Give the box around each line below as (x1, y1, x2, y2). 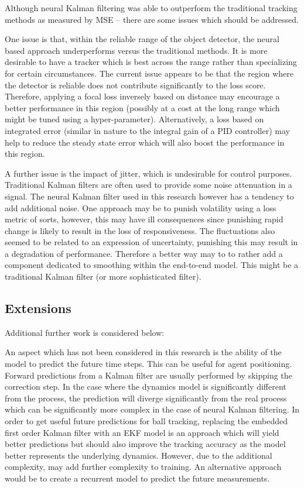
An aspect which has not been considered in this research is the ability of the (5, 346, 282, 358)
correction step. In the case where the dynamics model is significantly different (5, 380, 286, 393)
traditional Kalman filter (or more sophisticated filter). (5, 270, 201, 283)
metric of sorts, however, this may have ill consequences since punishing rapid (5, 213, 283, 225)
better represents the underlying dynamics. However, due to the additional (5, 449, 272, 461)
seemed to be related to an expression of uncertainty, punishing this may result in (5, 236, 298, 248)
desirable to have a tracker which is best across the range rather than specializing (5, 56, 297, 68)
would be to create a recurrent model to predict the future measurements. (5, 472, 270, 484)
